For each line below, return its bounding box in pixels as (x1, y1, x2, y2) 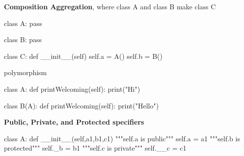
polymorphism (4, 67, 47, 78)
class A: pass (4, 18, 42, 28)
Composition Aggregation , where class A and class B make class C (4, 1, 216, 11)
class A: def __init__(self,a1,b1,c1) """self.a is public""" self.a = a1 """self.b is (4, 133, 240, 143)
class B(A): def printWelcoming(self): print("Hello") (4, 100, 159, 110)
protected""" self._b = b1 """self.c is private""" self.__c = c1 (4, 143, 187, 153)
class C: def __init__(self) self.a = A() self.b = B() (4, 51, 163, 61)
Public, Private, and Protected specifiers (4, 117, 144, 127)
